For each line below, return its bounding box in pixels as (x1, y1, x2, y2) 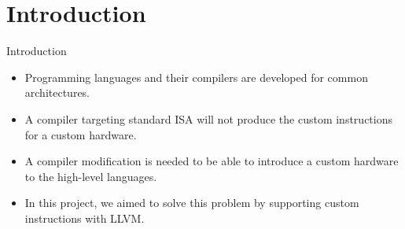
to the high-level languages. (24, 168, 157, 184)
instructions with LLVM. (24, 209, 145, 226)
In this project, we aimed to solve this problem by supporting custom (24, 194, 359, 211)
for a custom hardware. (24, 126, 137, 142)
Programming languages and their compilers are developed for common (24, 68, 368, 85)
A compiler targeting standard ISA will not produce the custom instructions (24, 110, 392, 127)
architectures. (24, 84, 90, 101)
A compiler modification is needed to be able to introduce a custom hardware (24, 153, 399, 169)
